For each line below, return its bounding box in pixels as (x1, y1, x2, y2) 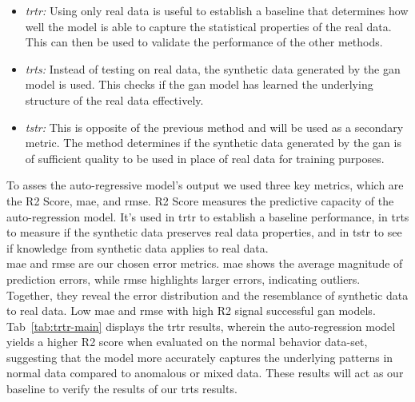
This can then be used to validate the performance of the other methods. (25, 34, 383, 50)
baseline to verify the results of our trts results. (6, 380, 237, 397)
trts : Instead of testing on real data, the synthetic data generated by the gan (25, 60, 401, 77)
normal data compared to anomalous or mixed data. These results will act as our (6, 364, 404, 381)
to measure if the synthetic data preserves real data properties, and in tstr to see (6, 224, 402, 241)
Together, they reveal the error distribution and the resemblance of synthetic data (6, 286, 409, 303)
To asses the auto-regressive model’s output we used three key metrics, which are (6, 177, 404, 193)
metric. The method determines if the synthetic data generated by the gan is (25, 134, 401, 151)
